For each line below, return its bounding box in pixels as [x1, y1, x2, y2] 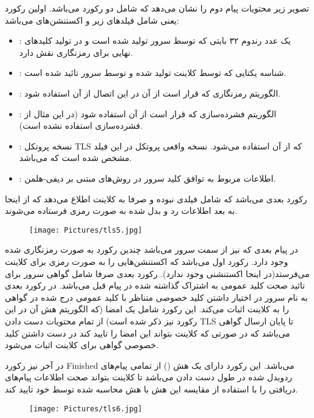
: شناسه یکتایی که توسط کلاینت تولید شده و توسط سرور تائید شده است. [19, 66, 287, 79]
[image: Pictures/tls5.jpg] [29, 225, 143, 235]
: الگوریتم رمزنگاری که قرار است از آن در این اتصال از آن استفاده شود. [19, 86, 281, 99]
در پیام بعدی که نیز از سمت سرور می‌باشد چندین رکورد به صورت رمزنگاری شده [5, 243, 298, 256]
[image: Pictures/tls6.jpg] [29, 404, 143, 413]
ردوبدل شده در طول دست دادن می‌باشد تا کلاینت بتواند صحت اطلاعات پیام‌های [5, 371, 292, 383]
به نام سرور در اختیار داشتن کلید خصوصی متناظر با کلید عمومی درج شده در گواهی [5, 290, 308, 303]
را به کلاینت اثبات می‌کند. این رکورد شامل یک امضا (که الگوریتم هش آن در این [5, 303, 289, 315]
